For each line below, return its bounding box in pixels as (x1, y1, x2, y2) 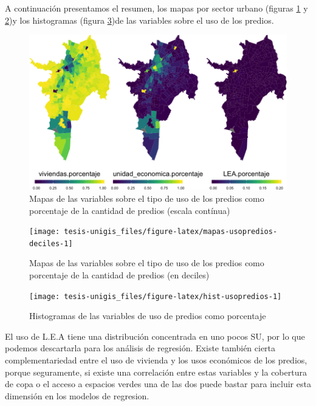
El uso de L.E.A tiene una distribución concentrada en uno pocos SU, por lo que (5, 329, 305, 342)
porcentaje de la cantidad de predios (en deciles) (29, 269, 210, 281)
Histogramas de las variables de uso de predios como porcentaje (29, 309, 266, 322)
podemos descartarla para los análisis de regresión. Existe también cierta (5, 342, 276, 354)
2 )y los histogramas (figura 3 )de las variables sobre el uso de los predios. (5, 13, 274, 26)
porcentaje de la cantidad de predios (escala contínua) (29, 204, 230, 216)
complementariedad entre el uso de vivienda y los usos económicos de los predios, (5, 354, 307, 366)
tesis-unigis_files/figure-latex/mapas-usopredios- (64, 227, 278, 236)
